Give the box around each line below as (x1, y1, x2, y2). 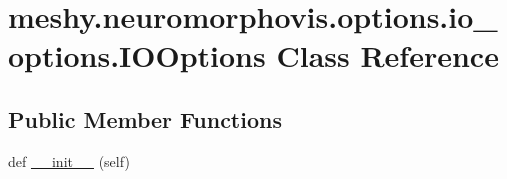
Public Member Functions (8, 103, 282, 134)
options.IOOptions (8, 35, 266, 76)
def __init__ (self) (8, 150, 130, 171)
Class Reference (276, 35, 499, 76)
